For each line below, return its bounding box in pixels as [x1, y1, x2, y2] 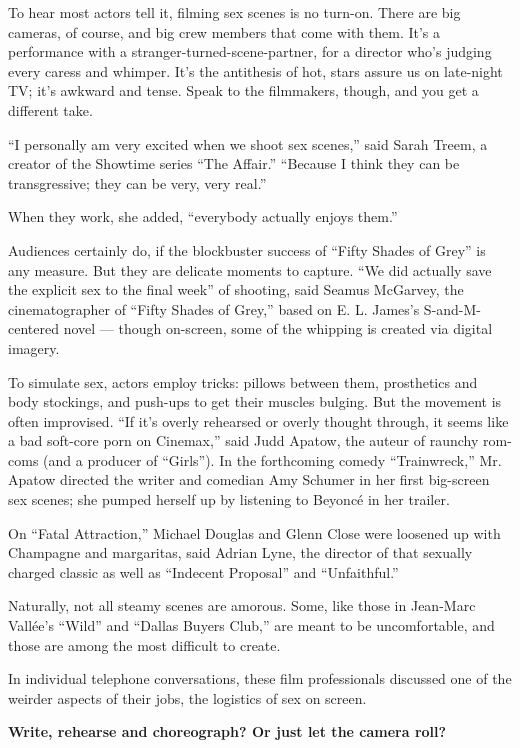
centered [8, 318, 59, 339]
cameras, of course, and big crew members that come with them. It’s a [8, 21, 441, 42]
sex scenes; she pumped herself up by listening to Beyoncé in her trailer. [8, 489, 450, 510]
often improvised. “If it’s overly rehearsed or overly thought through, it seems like [8, 410, 509, 431]
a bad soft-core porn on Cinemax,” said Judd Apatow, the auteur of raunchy [8, 430, 479, 451]
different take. [8, 99, 93, 120]
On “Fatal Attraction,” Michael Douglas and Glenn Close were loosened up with [8, 522, 501, 543]
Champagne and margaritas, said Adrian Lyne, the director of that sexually [8, 542, 473, 563]
